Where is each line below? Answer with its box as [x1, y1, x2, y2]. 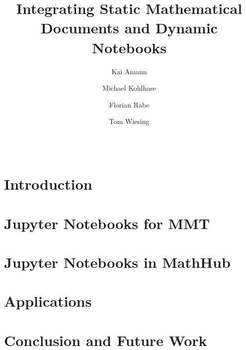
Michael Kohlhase [102, 83, 156, 93]
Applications [4, 291, 92, 311]
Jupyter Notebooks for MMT [4, 213, 210, 233]
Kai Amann [111, 66, 147, 76]
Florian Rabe [109, 99, 150, 110]
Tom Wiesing [109, 116, 150, 126]
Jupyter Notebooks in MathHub [4, 252, 231, 272]
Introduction [4, 174, 92, 194]
